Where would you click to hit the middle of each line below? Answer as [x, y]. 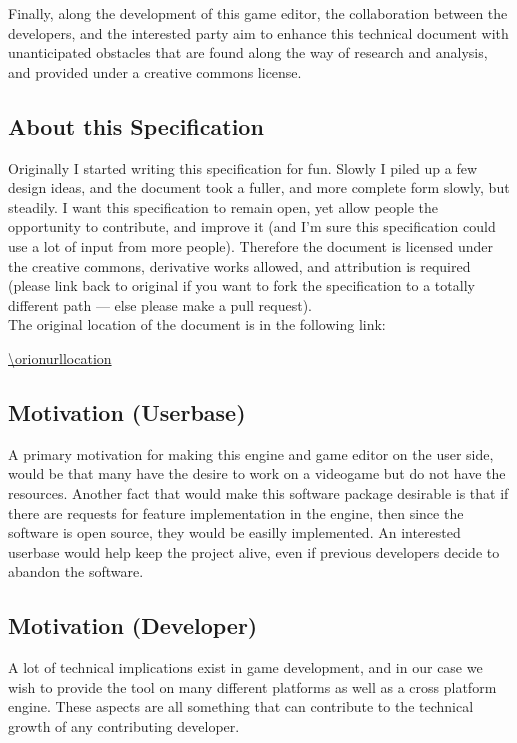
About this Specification [136, 125]
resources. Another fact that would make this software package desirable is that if [258, 492]
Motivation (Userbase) [127, 411]
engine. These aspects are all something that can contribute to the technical [241, 706]
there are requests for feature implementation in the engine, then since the [236, 512]
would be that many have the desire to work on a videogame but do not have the [257, 473]
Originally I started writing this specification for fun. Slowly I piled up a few [243, 167]
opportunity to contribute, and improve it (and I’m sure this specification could [252, 226]
